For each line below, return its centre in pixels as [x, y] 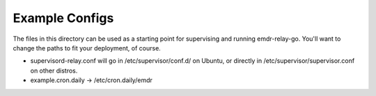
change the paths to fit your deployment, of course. [87, 48]
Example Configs [63, 18]
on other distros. [54, 70]
